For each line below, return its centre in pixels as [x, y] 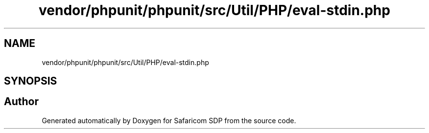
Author [21, 102]
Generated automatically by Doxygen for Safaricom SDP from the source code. [169, 120]
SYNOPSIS [31, 81]
